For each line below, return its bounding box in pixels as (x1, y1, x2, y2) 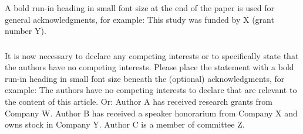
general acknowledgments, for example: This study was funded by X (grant (5, 13, 274, 25)
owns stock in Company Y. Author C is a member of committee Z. (5, 118, 245, 130)
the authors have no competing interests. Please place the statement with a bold (5, 61, 294, 73)
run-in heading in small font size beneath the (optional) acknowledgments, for (5, 72, 285, 84)
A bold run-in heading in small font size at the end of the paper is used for (5, 1, 274, 13)
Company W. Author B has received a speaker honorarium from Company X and (5, 106, 298, 119)
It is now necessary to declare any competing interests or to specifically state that (5, 49, 299, 61)
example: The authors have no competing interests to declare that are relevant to (5, 84, 297, 96)
